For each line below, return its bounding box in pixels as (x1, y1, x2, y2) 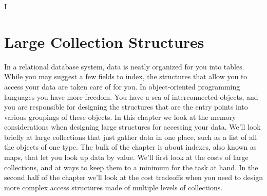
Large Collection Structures (4, 31, 204, 52)
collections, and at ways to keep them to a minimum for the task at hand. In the (4, 162, 258, 172)
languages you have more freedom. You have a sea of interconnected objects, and (4, 91, 258, 102)
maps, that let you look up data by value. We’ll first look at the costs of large (4, 152, 249, 163)
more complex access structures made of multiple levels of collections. (4, 182, 223, 192)
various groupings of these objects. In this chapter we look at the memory (4, 111, 236, 122)
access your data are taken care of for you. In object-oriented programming (4, 81, 240, 92)
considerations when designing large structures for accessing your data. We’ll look (4, 121, 261, 132)
